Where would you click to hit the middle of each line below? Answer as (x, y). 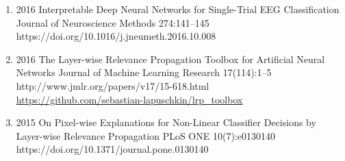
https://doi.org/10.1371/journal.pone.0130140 (112, 149)
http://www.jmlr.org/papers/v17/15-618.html (113, 85)
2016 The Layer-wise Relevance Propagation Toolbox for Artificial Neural (170, 59)
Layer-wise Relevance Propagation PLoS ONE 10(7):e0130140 (145, 135)
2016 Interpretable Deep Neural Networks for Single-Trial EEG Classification (178, 9)
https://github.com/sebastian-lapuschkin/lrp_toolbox (129, 99)
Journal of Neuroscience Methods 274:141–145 (113, 22)
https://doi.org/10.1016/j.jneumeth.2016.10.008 (116, 36)
